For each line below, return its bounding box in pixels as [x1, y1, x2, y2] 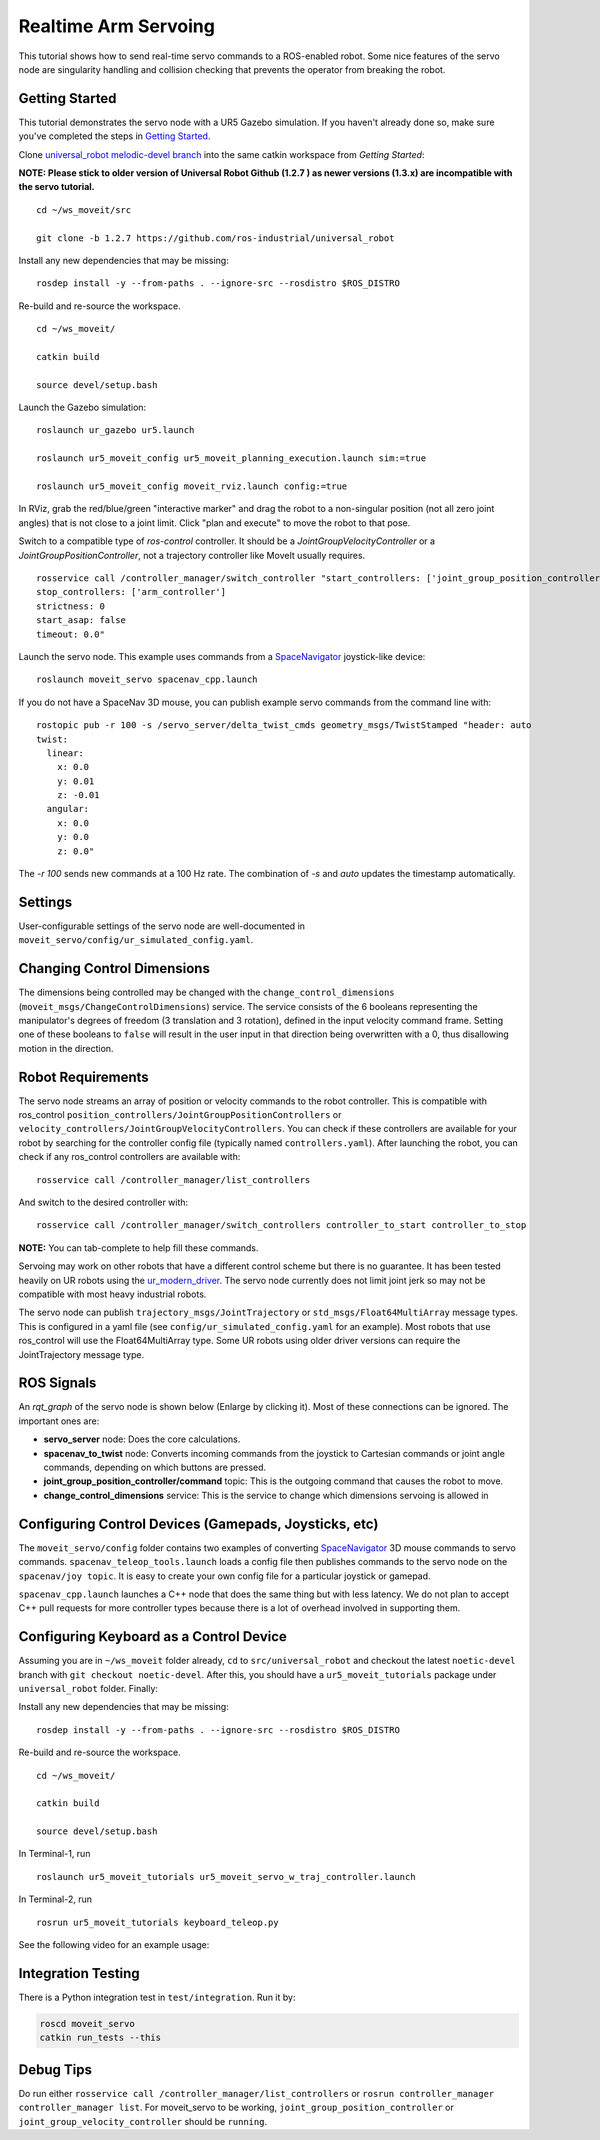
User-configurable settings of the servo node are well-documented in [18, 920, 305, 932]
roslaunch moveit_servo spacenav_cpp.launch [36, 674, 259, 685]
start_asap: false [36, 615, 127, 626]
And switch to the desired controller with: [18, 1196, 189, 1209]
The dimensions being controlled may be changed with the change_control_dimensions [18, 986, 395, 999]
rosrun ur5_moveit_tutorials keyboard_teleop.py [36, 1916, 279, 1928]
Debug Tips [18, 2061, 92, 2078]
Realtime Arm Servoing [18, 15, 215, 37]
